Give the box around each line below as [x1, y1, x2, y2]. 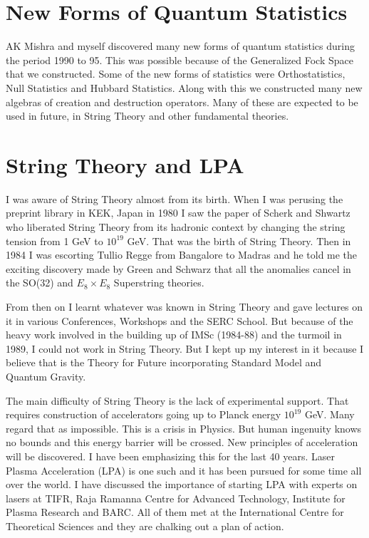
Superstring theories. [113, 275, 204, 290]
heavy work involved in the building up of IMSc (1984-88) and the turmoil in [6, 327, 342, 342]
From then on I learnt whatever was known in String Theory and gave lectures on [6, 299, 363, 314]
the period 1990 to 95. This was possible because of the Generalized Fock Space [6, 52, 353, 67]
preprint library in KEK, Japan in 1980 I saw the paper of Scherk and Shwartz [6, 205, 350, 220]
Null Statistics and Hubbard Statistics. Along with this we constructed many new [6, 80, 363, 95]
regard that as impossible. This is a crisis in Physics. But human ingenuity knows [6, 420, 362, 435]
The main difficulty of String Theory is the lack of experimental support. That [6, 393, 349, 408]
